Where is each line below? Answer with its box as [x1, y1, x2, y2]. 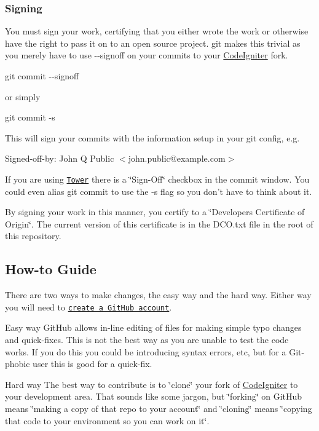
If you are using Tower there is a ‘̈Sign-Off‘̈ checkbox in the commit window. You [5, 172, 310, 185]
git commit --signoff [5, 69, 79, 82]
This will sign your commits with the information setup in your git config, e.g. [5, 131, 300, 144]
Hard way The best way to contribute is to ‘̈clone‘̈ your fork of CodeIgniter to [5, 378, 298, 390]
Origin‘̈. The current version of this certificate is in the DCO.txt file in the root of [5, 217, 313, 230]
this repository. [5, 229, 61, 242]
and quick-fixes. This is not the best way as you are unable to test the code [5, 333, 289, 346]
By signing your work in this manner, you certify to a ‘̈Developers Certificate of [5, 205, 305, 218]
